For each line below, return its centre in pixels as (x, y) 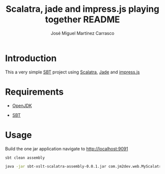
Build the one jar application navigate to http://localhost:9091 (67, 148)
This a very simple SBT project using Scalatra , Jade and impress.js (72, 72)
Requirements (34, 92)
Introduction (31, 58)
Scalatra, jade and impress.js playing (82, 9)
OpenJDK (22, 105)
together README (82, 19)
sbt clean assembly (25, 158)
